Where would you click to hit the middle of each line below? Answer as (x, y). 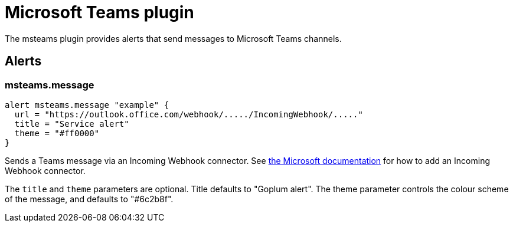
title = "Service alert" (72, 124)
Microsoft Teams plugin (99, 12)
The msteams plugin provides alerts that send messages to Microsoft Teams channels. (173, 38)
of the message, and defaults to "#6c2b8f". (89, 199)
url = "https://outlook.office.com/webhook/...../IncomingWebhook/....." (189, 114)
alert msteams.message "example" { (87, 105)
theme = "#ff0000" (57, 133)
